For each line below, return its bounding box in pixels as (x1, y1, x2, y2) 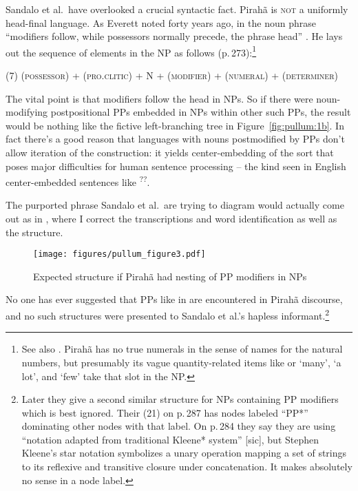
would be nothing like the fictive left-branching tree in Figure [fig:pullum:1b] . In (6, 118, 344, 132)
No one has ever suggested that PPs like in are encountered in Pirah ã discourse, (6, 292, 343, 306)
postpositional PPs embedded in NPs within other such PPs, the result (50, 105, 351, 119)
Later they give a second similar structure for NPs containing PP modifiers (21, 392, 339, 406)
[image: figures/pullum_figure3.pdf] (33, 249, 206, 260)
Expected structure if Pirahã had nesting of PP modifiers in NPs (33, 269, 307, 283)
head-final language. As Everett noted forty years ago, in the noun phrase (6, 15, 316, 30)
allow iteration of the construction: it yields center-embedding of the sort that (6, 145, 334, 159)
